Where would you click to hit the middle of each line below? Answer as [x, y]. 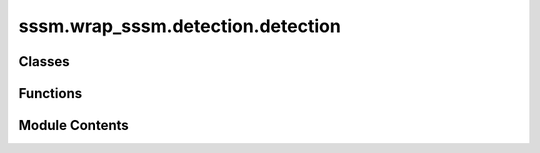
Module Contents [73, 125]
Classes [44, 61]
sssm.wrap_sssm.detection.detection [180, 26]
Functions [50, 93]
